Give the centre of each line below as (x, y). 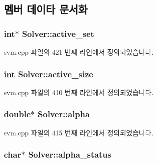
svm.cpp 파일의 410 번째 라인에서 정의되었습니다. (79, 92)
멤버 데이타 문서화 (46, 9)
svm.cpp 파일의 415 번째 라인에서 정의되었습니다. (79, 132)
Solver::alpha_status (70, 154)
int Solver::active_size (49, 74)
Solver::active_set (58, 33)
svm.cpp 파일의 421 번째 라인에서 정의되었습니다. (79, 52)
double (17, 114)
